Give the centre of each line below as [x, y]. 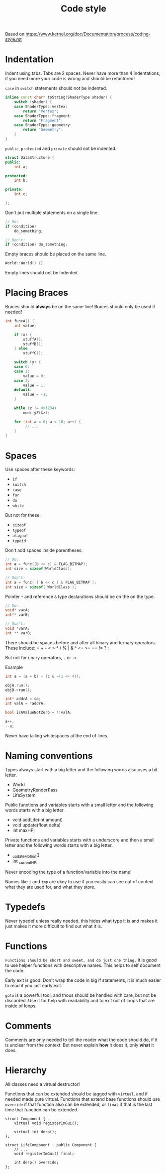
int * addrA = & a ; [23, 699]
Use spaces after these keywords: [40, 470]
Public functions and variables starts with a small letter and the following [79, 805]
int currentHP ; [25, 862]
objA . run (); [17, 685]
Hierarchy [26, 1070]
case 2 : [22, 381]
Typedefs [25, 907]
